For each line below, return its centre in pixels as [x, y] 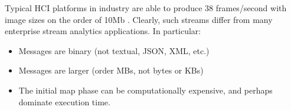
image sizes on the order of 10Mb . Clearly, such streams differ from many [139, 19]
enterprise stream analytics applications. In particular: [103, 31]
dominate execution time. [64, 101]
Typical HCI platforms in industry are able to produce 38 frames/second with [146, 8]
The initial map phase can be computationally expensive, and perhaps [145, 90]
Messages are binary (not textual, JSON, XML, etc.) [114, 50]
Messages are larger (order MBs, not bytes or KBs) [111, 70]
